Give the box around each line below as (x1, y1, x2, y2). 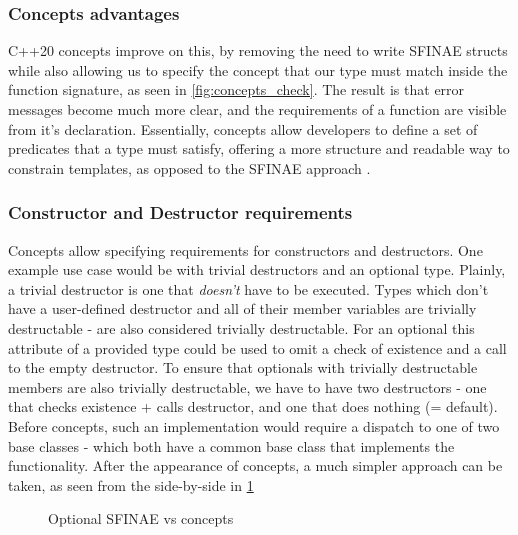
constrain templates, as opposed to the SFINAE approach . (8, 157, 371, 178)
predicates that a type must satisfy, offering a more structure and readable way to (8, 138, 510, 159)
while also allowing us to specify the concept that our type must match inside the (8, 59, 508, 80)
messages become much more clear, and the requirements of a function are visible (8, 99, 507, 119)
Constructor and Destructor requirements (8, 200, 353, 225)
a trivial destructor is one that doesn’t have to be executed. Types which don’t (8, 278, 489, 299)
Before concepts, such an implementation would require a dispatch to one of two (8, 415, 500, 436)
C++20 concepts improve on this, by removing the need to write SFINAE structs (8, 40, 508, 61)
